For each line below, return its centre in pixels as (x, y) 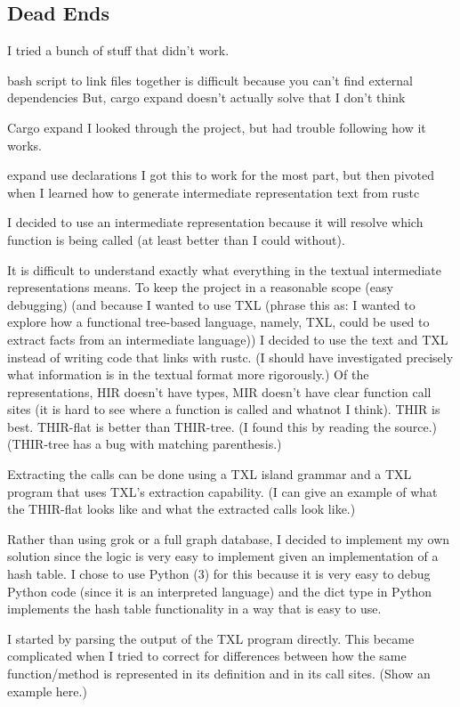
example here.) (47, 691)
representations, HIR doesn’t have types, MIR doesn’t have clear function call (219, 391)
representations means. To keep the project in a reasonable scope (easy (200, 287)
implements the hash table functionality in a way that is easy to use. (194, 609)
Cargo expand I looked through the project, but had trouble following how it (217, 127)
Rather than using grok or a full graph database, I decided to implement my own (229, 538)
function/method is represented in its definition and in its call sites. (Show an (219, 674)
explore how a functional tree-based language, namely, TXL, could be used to (218, 322)
